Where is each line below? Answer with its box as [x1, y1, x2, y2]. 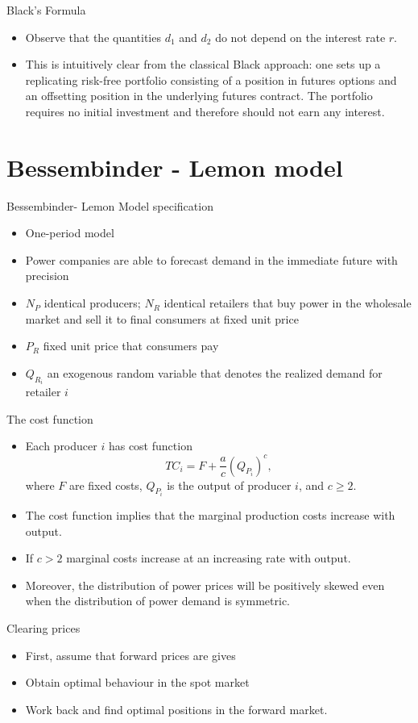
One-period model [25, 224, 114, 241]
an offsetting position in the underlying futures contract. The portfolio [25, 87, 373, 104]
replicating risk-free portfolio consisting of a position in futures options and [25, 71, 397, 88]
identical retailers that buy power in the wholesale [163, 295, 412, 311]
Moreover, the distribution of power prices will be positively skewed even [25, 576, 385, 593]
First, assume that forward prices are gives [25, 646, 236, 663]
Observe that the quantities [25, 28, 161, 45]
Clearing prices [6, 619, 81, 636]
